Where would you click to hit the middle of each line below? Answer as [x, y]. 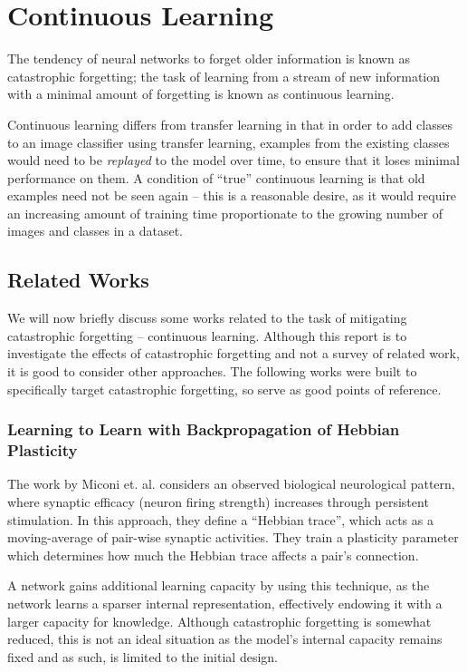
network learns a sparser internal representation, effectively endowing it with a [225, 603]
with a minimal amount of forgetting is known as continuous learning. [201, 94]
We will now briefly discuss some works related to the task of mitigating [207, 318]
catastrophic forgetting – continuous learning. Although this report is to [207, 335]
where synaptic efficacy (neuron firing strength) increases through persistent [218, 501]
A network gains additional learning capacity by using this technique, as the [219, 585]
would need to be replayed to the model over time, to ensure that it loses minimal [233, 160]
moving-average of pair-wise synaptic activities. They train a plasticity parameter [233, 537]
